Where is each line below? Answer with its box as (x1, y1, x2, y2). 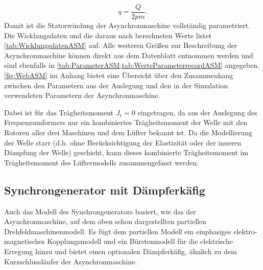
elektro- (233, 226, 257, 236)
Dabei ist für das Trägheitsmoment (4, 107, 114, 117)
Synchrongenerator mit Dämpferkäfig (4, 182, 205, 198)
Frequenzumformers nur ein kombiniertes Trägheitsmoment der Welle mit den (4, 117, 247, 128)
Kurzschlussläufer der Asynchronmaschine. (4, 256, 137, 266)
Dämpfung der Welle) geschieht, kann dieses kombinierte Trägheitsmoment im (4, 147, 249, 158)
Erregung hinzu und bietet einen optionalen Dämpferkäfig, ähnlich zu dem (4, 246, 237, 256)
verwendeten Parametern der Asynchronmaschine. (4, 90, 160, 101)
